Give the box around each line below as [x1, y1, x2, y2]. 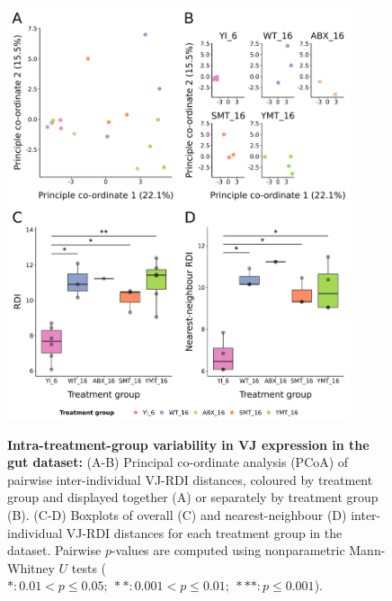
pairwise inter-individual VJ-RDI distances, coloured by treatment [7, 470, 373, 489]
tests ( [71, 558, 107, 577]
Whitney [7, 558, 55, 577]
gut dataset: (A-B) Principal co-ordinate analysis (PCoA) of [7, 453, 349, 471]
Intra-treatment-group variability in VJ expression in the [7, 435, 370, 453]
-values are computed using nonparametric [111, 541, 345, 560]
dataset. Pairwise [7, 541, 102, 560]
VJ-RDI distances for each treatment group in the [66, 523, 343, 542]
